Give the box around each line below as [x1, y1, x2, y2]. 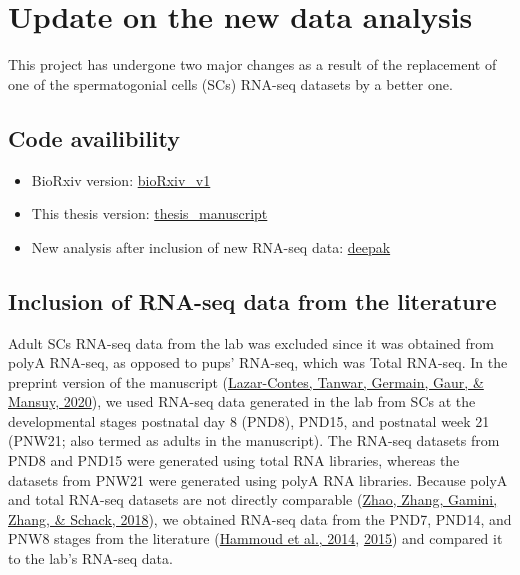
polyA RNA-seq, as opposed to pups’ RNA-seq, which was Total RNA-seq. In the [8, 352, 508, 373]
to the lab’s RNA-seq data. [8, 548, 173, 569]
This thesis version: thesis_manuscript [31, 203, 268, 224]
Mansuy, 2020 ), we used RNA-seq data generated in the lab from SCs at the [8, 391, 476, 412]
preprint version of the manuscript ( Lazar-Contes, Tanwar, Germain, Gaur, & [8, 371, 484, 392]
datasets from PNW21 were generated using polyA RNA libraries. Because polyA [8, 469, 508, 490]
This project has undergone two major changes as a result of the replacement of [8, 54, 497, 75]
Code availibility [8, 122, 181, 153]
